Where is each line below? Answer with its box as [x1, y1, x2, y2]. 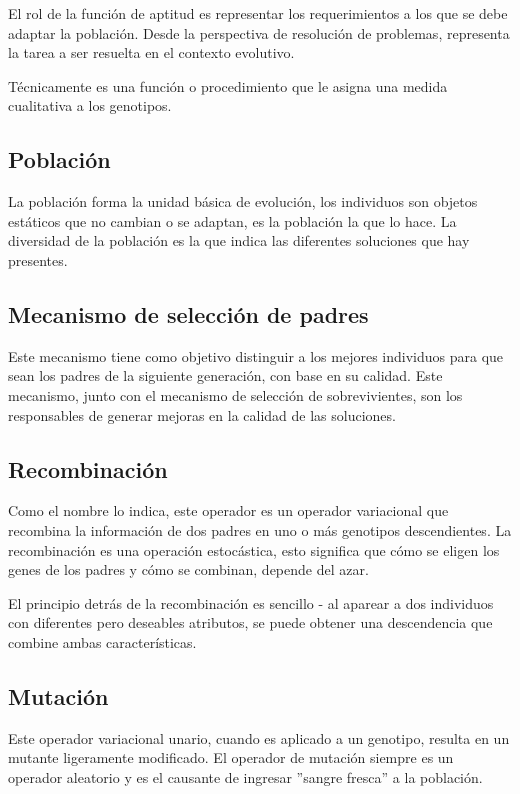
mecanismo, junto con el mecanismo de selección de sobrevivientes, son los [8, 384, 463, 405]
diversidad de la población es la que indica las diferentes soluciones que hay [8, 230, 470, 251]
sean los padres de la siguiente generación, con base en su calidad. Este [8, 365, 443, 386]
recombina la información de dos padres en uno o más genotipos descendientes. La [8, 519, 512, 540]
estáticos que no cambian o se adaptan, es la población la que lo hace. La [8, 210, 457, 231]
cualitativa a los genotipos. [8, 95, 172, 116]
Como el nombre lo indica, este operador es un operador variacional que [8, 500, 449, 521]
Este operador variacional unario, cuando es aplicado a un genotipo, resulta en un [8, 727, 510, 748]
